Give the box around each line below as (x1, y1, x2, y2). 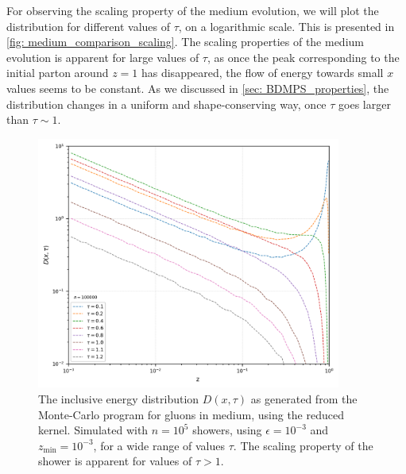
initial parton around (6, 64, 109, 81)
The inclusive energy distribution (38, 391, 199, 407)
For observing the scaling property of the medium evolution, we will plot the (6, 2, 379, 18)
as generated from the (250, 391, 358, 407)
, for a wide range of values (93, 437, 226, 453)
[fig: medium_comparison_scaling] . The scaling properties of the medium (6, 33, 364, 50)
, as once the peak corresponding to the (207, 48, 400, 65)
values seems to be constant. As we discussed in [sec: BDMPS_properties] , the (6, 79, 389, 96)
